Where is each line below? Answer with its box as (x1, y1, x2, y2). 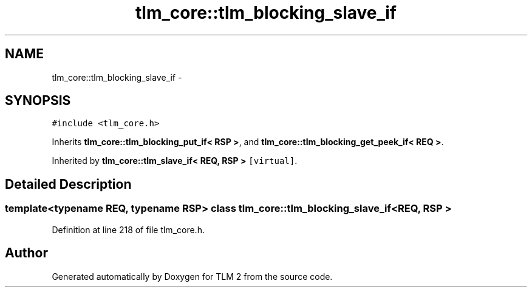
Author (5, 245, 48, 261)
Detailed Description (5, 176, 132, 192)
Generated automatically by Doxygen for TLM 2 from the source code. (52, 271, 333, 282)
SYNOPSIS (5, 93, 71, 109)
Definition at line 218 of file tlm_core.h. (52, 224, 205, 235)
